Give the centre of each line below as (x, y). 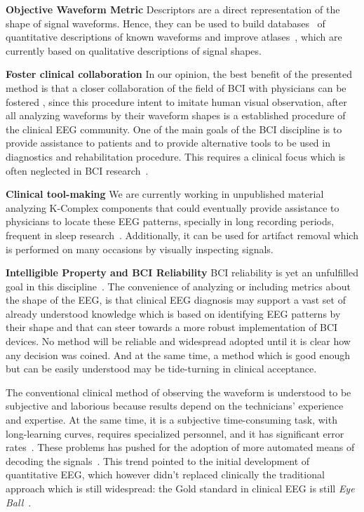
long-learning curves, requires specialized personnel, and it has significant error (175, 433)
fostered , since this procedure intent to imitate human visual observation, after (176, 101)
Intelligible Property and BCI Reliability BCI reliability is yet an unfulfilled (182, 272)
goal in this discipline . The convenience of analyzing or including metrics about (178, 286)
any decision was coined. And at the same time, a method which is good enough (178, 355)
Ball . (19, 502)
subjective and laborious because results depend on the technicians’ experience (175, 406)
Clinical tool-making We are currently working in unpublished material (165, 194)
